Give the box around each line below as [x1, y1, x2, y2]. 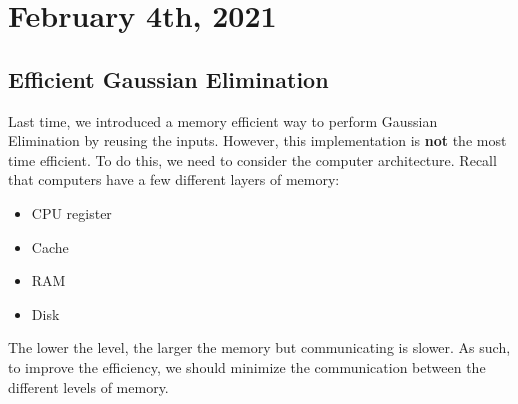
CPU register [31, 202, 112, 223]
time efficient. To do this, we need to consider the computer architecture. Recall [8, 149, 497, 170]
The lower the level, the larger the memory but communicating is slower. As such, [8, 337, 511, 358]
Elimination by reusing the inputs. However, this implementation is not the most [8, 130, 507, 151]
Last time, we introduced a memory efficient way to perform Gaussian [8, 110, 438, 131]
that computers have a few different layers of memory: [8, 169, 340, 190]
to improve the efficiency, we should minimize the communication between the [8, 356, 486, 377]
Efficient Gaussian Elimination [8, 63, 329, 94]
